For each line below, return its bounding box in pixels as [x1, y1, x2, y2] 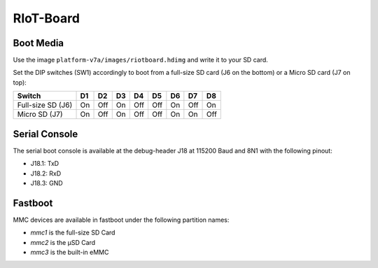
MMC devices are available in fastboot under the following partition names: [13, 216, 230, 224]
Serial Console [13, 128, 78, 140]
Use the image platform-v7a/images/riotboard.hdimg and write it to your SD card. [13, 56, 269, 64]
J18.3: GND [30, 178, 63, 187]
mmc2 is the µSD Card [30, 238, 96, 246]
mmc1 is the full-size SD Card [30, 228, 115, 237]
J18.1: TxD [30, 160, 59, 168]
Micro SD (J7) [17, 109, 63, 119]
